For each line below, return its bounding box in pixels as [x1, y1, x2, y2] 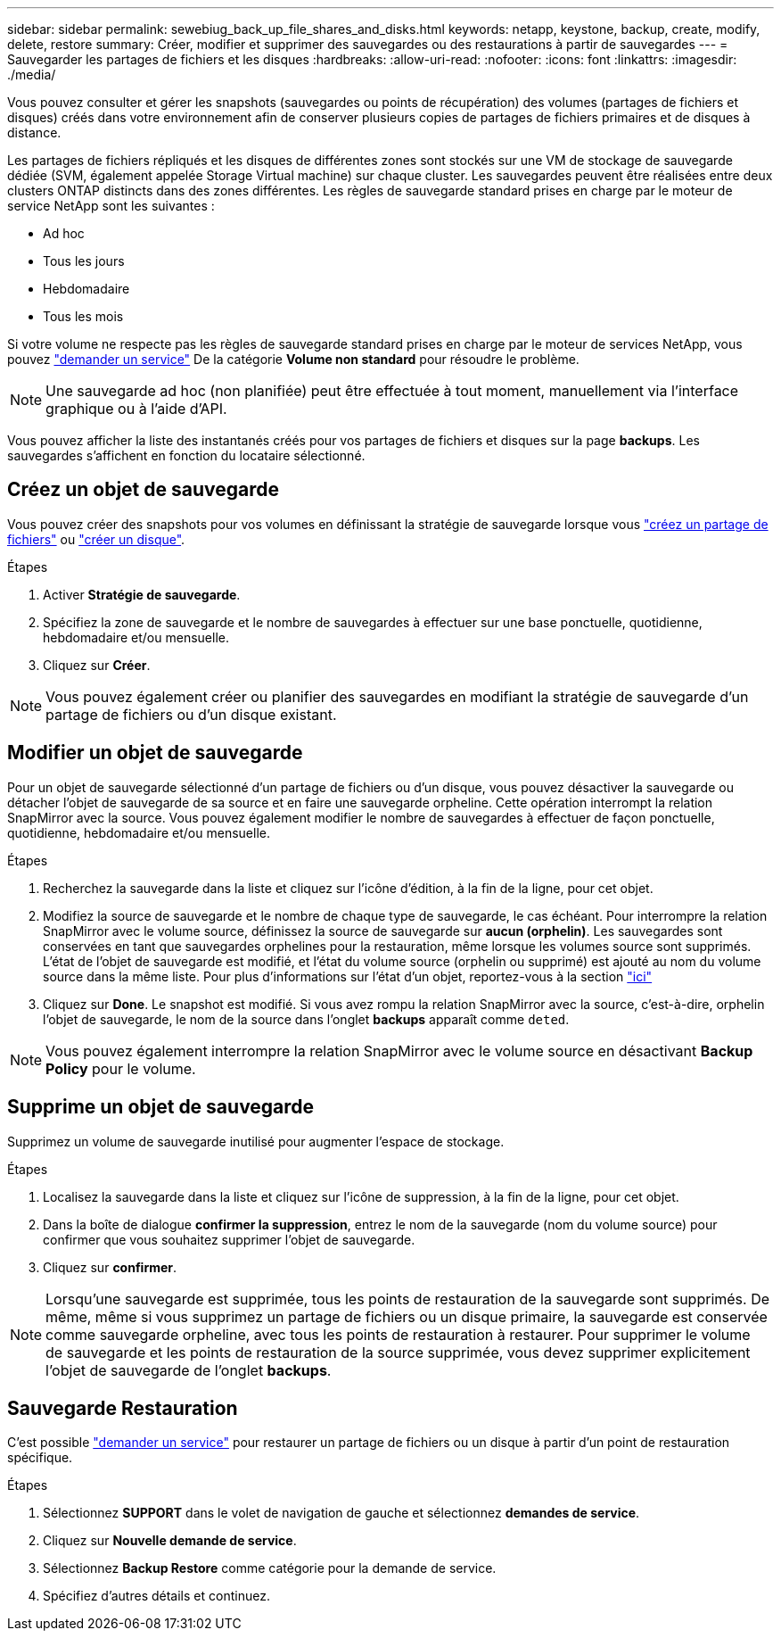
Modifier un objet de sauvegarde [7, 741, 303, 765]
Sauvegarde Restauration [7, 1396, 238, 1419]
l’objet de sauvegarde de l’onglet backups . [45, 1361, 332, 1379]
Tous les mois [43, 309, 124, 324]
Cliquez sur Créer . [43, 657, 151, 673]
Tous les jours [43, 253, 125, 269]
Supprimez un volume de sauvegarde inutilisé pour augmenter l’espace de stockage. [7, 1133, 505, 1149]
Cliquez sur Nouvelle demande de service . [43, 1533, 297, 1549]
